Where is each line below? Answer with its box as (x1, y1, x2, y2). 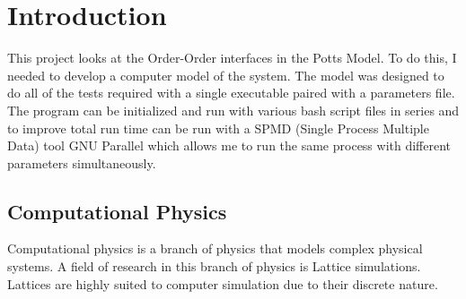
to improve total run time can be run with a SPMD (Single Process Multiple (7, 118, 429, 137)
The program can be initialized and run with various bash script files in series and (7, 100, 460, 119)
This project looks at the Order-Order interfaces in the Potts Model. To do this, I (7, 48, 457, 67)
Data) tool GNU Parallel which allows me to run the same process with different (7, 136, 452, 155)
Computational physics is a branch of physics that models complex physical (7, 239, 423, 258)
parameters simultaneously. (7, 153, 156, 172)
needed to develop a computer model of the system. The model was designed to (7, 65, 444, 84)
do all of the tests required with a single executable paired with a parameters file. (7, 83, 455, 102)
